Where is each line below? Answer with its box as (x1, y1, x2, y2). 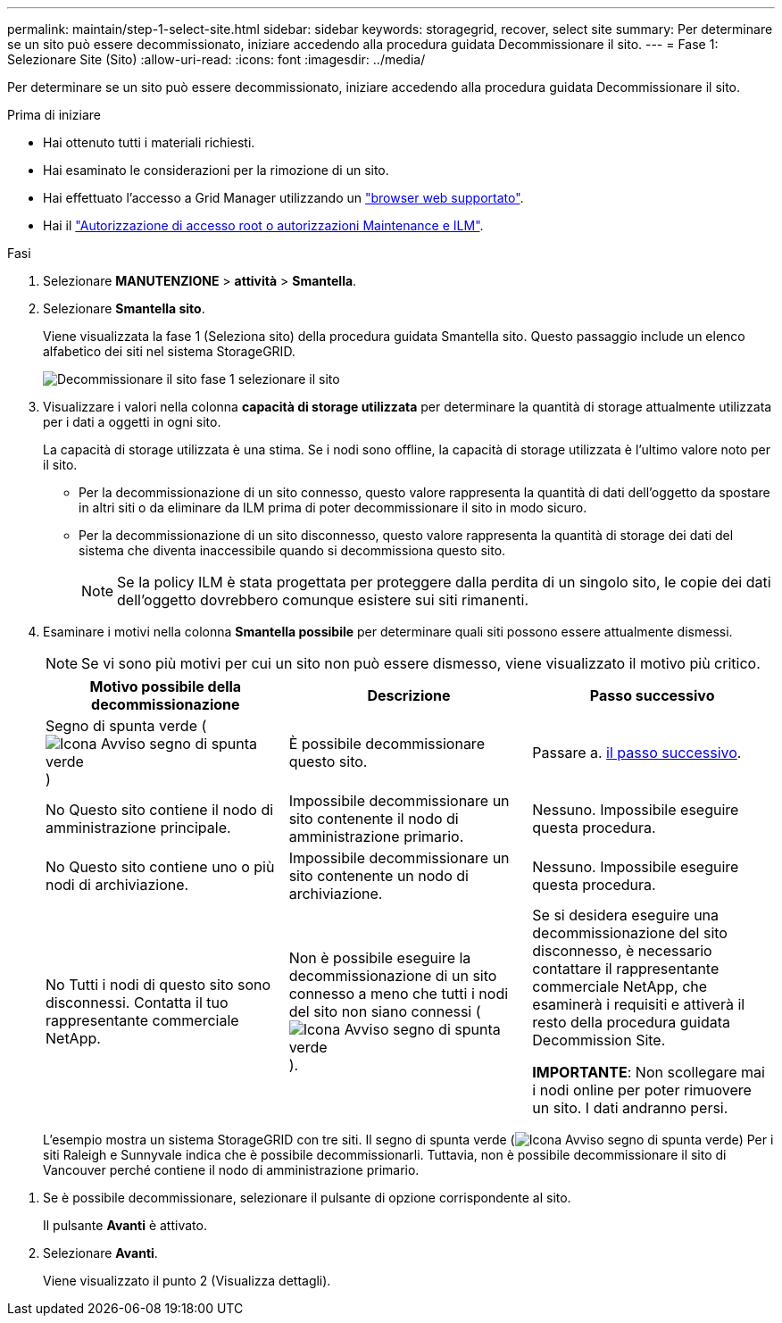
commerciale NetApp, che (532, 978, 708, 995)
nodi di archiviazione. (46, 876, 189, 894)
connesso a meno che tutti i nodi (288, 985, 509, 1003)
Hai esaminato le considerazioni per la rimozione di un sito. (43, 162, 389, 178)
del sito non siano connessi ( (288, 1003, 481, 1020)
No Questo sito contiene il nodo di (46, 801, 274, 819)
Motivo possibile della (89, 678, 242, 695)
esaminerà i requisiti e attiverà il (532, 995, 745, 1013)
